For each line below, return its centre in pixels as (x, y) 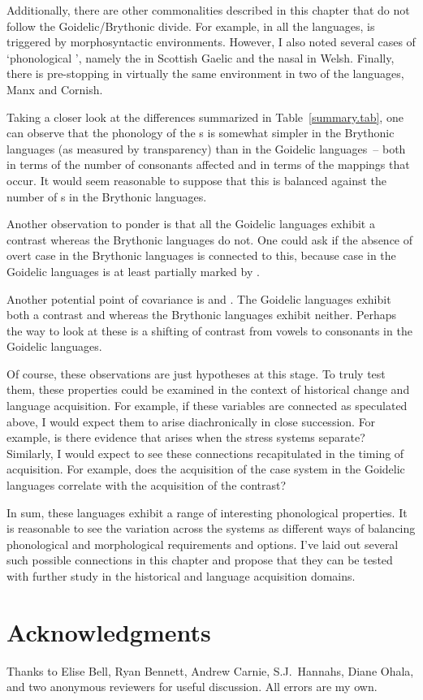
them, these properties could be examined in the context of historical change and (208, 389)
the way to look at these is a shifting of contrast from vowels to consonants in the (209, 330)
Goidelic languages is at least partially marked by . (133, 271)
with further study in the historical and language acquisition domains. (181, 576)
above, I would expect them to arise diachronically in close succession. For (191, 421)
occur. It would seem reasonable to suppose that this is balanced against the (197, 180)
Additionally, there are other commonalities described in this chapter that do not (208, 10)
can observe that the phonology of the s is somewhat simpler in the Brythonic (201, 133)
